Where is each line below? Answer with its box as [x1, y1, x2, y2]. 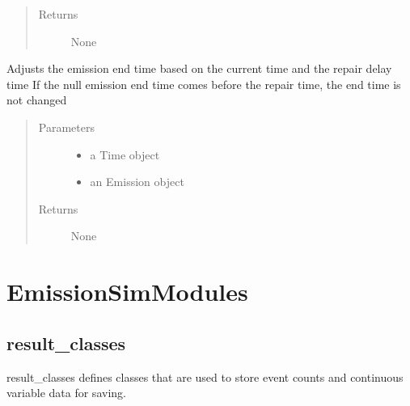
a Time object [90, 146, 160, 163]
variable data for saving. [6, 384, 126, 401]
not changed [6, 91, 67, 108]
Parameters [38, 118, 95, 135]
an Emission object [90, 173, 184, 190]
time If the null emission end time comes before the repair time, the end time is [6, 75, 401, 92]
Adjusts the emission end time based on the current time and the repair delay [6, 60, 392, 77]
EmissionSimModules [6, 275, 248, 308]
